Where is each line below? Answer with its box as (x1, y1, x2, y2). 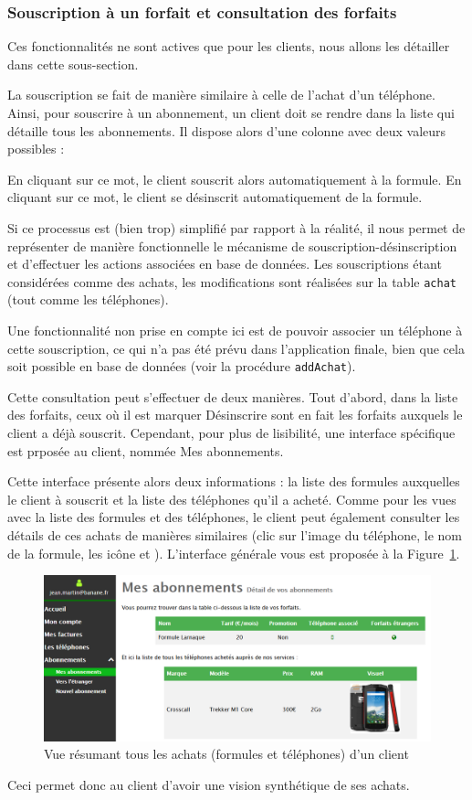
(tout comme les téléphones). (7, 290, 169, 309)
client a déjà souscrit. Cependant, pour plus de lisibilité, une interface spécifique (7, 423, 456, 443)
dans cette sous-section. (7, 54, 139, 73)
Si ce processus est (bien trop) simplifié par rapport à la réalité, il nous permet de (7, 218, 466, 237)
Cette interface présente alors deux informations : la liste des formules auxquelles (7, 472, 460, 491)
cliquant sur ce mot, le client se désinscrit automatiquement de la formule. (7, 187, 423, 207)
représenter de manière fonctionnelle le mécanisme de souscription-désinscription (7, 236, 457, 255)
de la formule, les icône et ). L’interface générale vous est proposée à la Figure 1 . (7, 543, 460, 562)
